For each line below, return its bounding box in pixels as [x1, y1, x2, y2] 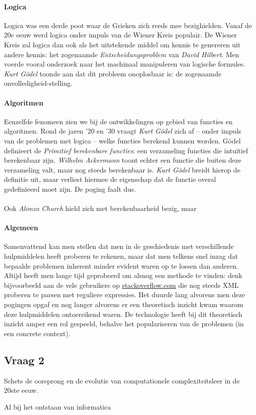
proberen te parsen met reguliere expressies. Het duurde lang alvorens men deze [4, 289, 245, 300]
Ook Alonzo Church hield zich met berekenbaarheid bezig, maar [4, 203, 197, 213]
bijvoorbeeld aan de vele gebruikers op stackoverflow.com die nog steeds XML [4, 279, 239, 290]
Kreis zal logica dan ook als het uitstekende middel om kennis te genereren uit [4, 39, 241, 49]
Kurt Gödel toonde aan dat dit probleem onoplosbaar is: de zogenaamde [4, 68, 221, 78]
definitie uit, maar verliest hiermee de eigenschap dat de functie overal [4, 174, 217, 184]
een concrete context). [4, 328, 71, 338]
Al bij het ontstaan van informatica [4, 401, 111, 412]
